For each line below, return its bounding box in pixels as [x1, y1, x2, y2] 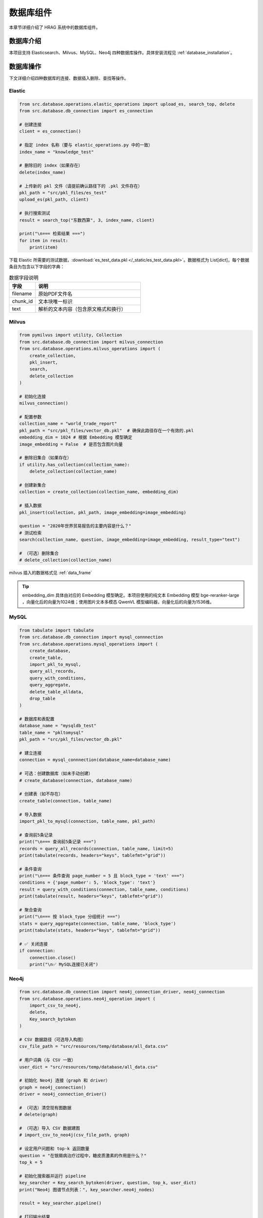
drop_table [29, 696, 56, 701]
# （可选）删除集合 [19, 551, 59, 556]
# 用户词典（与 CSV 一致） [19, 1057, 76, 1063]
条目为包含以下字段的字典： [9, 264, 65, 270]
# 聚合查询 [19, 907, 42, 913]
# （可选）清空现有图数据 [19, 1105, 72, 1110]
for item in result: [19, 238, 68, 243]
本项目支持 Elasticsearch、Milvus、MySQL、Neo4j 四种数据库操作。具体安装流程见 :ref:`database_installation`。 [9, 50, 235, 56]
